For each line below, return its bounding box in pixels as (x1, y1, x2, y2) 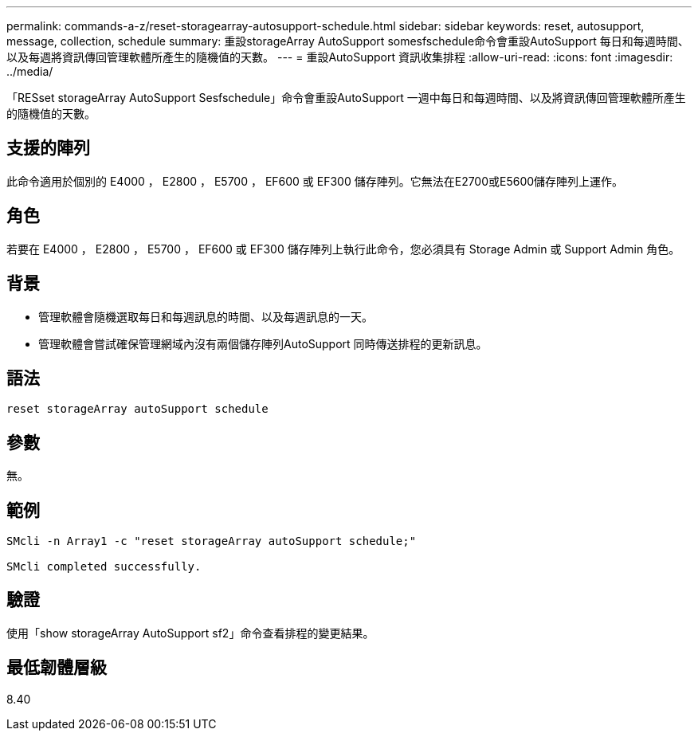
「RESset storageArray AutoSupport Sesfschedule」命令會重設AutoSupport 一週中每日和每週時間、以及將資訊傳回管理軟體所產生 (6, 91, 686, 104)
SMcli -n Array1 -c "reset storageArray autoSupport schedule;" (6, 535, 417, 548)
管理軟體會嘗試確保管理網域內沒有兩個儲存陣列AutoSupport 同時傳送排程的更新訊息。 (38, 336, 488, 351)
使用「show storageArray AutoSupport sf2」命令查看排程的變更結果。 (6, 625, 374, 640)
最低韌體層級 (6, 657, 107, 678)
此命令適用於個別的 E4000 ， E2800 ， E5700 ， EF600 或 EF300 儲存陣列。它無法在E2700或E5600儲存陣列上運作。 (6, 174, 624, 188)
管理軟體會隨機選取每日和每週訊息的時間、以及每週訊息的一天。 (38, 309, 373, 323)
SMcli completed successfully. (6, 560, 202, 574)
